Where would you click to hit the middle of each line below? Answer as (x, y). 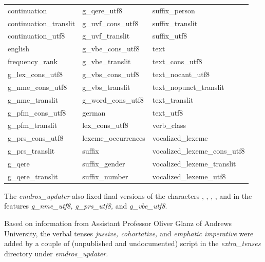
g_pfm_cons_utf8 (37, 112)
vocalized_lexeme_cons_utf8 (198, 151)
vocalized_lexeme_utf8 (189, 176)
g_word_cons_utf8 (113, 99)
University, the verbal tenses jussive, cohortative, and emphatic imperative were (129, 233)
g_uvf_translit (106, 36)
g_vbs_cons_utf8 (111, 74)
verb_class (169, 125)
